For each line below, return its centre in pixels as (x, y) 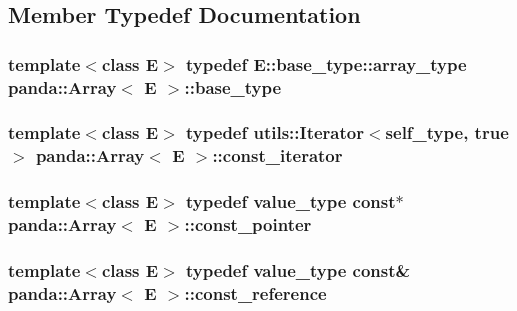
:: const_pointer (248, 224)
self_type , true (447, 132)
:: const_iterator (277, 155)
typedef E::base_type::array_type (326, 63)
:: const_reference (255, 292)
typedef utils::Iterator (275, 132)
